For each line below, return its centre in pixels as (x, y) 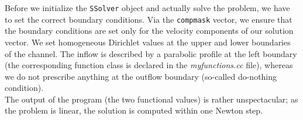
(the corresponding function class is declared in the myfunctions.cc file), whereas (149, 65)
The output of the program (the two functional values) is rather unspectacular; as (151, 99)
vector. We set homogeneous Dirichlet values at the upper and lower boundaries (148, 42)
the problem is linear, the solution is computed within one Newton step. (134, 110)
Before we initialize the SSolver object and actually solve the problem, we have (147, 8)
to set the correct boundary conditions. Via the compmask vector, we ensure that (149, 19)
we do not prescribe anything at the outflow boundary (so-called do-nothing (141, 76)
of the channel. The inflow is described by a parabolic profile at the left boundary (151, 53)
